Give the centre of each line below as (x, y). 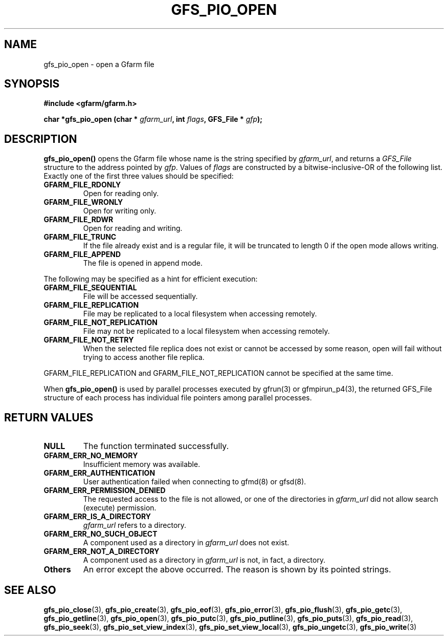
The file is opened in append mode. (143, 263)
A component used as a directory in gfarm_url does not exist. (186, 543)
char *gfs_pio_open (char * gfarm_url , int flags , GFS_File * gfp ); (153, 119)
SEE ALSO (30, 590)
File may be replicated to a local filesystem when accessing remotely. (200, 314)
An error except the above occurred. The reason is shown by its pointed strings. (237, 570)
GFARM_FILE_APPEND (82, 254)
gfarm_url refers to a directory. (135, 525)
